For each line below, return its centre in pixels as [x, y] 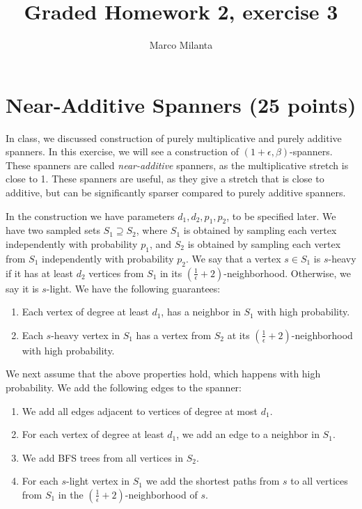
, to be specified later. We [281, 216]
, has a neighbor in [201, 312]
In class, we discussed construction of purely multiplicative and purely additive [174, 138]
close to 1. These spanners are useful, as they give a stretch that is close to [165, 179]
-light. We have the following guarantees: [133, 288]
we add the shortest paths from [213, 481]
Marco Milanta [181, 45]
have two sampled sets [53, 230]
